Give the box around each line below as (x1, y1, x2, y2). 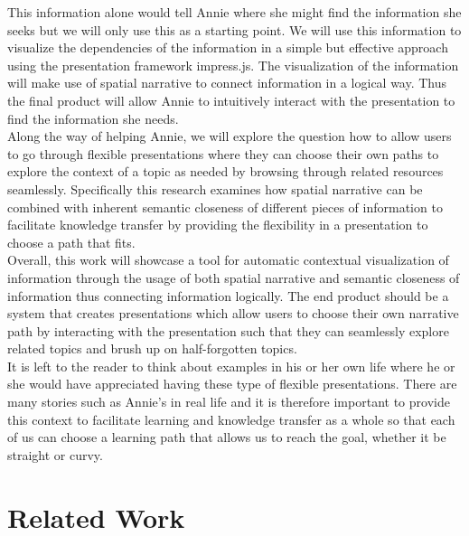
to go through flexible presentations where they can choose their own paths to (7, 144, 439, 163)
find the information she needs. (7, 108, 179, 127)
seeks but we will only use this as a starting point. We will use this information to (7, 20, 462, 39)
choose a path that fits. (7, 232, 136, 251)
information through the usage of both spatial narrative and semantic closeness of (7, 268, 460, 287)
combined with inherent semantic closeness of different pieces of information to (7, 197, 443, 216)
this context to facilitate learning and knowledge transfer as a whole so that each (7, 409, 455, 428)
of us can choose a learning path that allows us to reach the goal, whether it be (7, 428, 446, 447)
